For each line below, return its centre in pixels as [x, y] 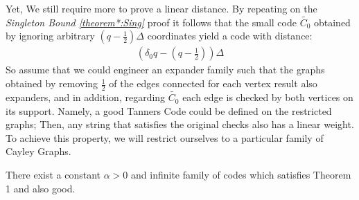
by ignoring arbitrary [50, 36]
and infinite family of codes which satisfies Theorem [241, 175]
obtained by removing [52, 83]
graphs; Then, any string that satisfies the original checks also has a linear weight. [180, 124]
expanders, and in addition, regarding [86, 97]
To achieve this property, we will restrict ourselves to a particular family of [165, 137]
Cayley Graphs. [38, 151]
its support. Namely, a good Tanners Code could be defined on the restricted [169, 110]
